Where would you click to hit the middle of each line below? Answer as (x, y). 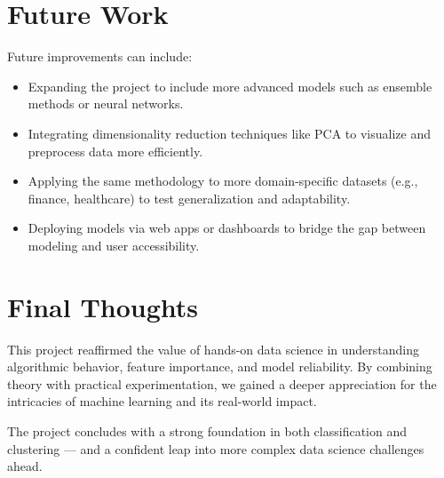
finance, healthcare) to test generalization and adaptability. (189, 198)
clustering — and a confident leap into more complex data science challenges (216, 448)
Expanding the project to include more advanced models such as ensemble (230, 86)
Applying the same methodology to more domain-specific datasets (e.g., (223, 181)
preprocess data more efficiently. (115, 151)
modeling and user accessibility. (114, 245)
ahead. (25, 466)
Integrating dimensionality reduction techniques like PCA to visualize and (229, 133)
